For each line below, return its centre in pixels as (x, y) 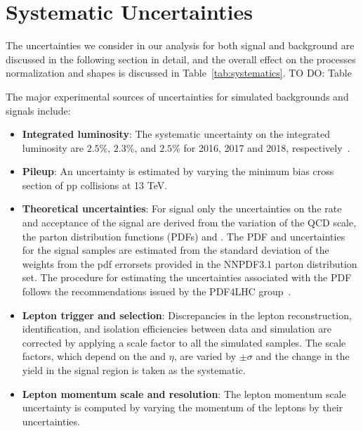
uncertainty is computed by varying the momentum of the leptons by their (183, 407)
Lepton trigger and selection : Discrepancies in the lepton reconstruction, (187, 315)
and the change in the (303, 356)
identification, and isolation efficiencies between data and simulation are (177, 329)
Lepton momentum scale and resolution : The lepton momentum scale (184, 393)
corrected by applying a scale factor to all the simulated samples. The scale (184, 342)
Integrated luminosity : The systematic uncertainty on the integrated (176, 134)
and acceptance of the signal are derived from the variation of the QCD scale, (189, 223)
